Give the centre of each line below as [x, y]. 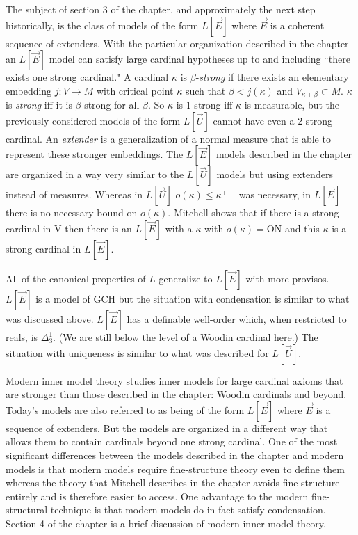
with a [179, 229]
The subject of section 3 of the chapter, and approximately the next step [161, 9]
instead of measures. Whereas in [74, 194]
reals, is [22, 337]
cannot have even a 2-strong [273, 120]
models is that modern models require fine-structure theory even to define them [175, 469]
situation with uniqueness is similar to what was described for [137, 352]
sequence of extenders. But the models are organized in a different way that [167, 428]
